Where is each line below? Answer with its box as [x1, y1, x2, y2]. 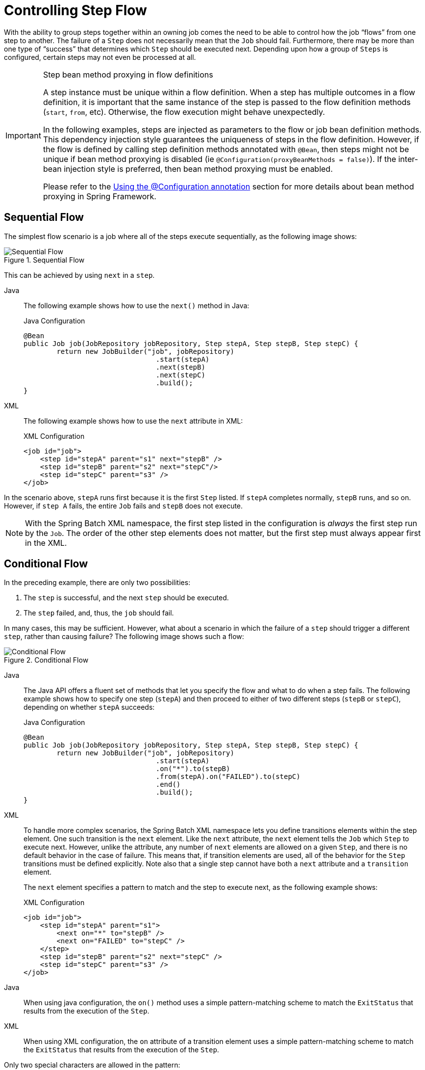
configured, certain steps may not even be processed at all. [4, 53, 196, 61]
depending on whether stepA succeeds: [24, 703, 155, 712]
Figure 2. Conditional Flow [4, 656, 89, 665]
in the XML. [25, 537, 67, 548]
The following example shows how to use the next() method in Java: [24, 301, 250, 310]
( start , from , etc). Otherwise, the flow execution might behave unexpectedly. [43, 107, 325, 117]
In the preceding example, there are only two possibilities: [4, 578, 191, 587]
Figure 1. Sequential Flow [4, 255, 85, 264]
